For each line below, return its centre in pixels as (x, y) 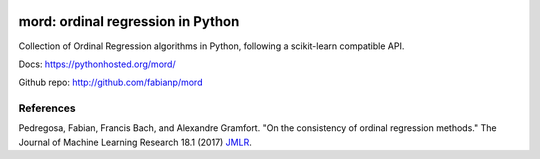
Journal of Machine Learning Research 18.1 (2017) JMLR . (135, 142)
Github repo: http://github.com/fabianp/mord (110, 82)
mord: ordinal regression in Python (129, 21)
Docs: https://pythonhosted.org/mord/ (97, 64)
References (47, 108)
